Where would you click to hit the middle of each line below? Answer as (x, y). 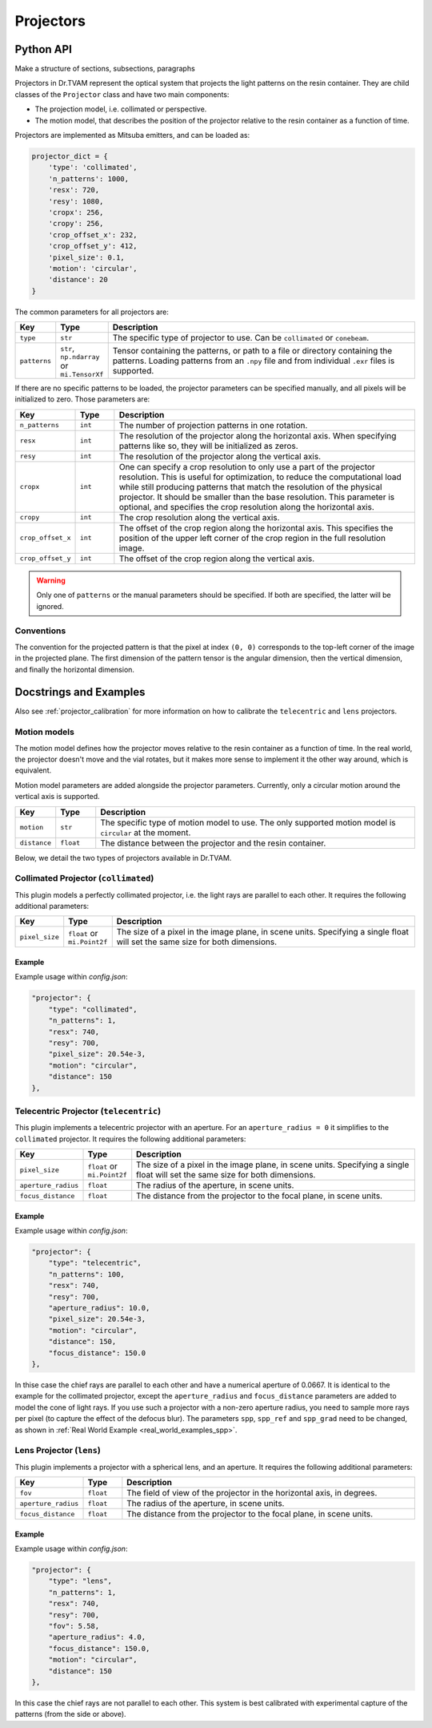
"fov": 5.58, (74, 1626)
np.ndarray (80, 357)
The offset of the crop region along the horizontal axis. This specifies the (256, 527)
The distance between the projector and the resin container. (213, 843)
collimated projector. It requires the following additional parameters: (130, 1139)
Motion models (45, 732)
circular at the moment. (146, 832)
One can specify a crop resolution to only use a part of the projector (247, 466)
